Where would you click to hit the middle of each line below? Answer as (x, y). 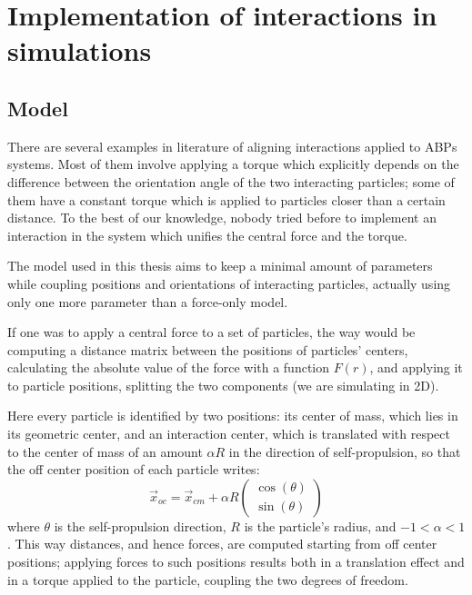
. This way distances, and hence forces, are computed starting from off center (222, 544)
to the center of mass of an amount (105, 451)
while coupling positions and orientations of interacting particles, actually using (229, 283)
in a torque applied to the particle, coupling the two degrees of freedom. (208, 579)
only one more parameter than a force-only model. (148, 301)
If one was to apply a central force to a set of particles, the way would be (211, 332)
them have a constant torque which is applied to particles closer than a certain (226, 199)
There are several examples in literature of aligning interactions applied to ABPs (232, 146)
